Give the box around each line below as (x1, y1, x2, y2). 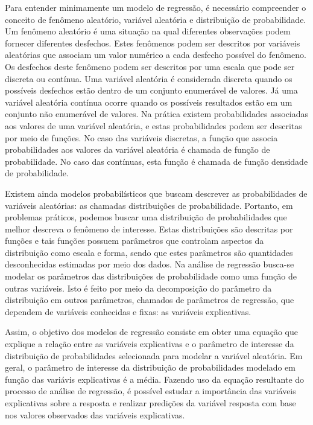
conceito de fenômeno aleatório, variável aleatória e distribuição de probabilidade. (5, 13, 306, 25)
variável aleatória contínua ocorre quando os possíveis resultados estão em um (5, 95, 292, 108)
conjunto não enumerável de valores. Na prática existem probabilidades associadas (5, 107, 309, 120)
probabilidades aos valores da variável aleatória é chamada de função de (5, 143, 270, 156)
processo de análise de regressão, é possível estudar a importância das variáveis (5, 385, 296, 397)
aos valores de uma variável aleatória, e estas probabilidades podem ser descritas (5, 119, 302, 132)
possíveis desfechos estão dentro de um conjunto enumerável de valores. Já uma (5, 84, 298, 97)
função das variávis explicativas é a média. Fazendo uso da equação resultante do (5, 372, 305, 385)
